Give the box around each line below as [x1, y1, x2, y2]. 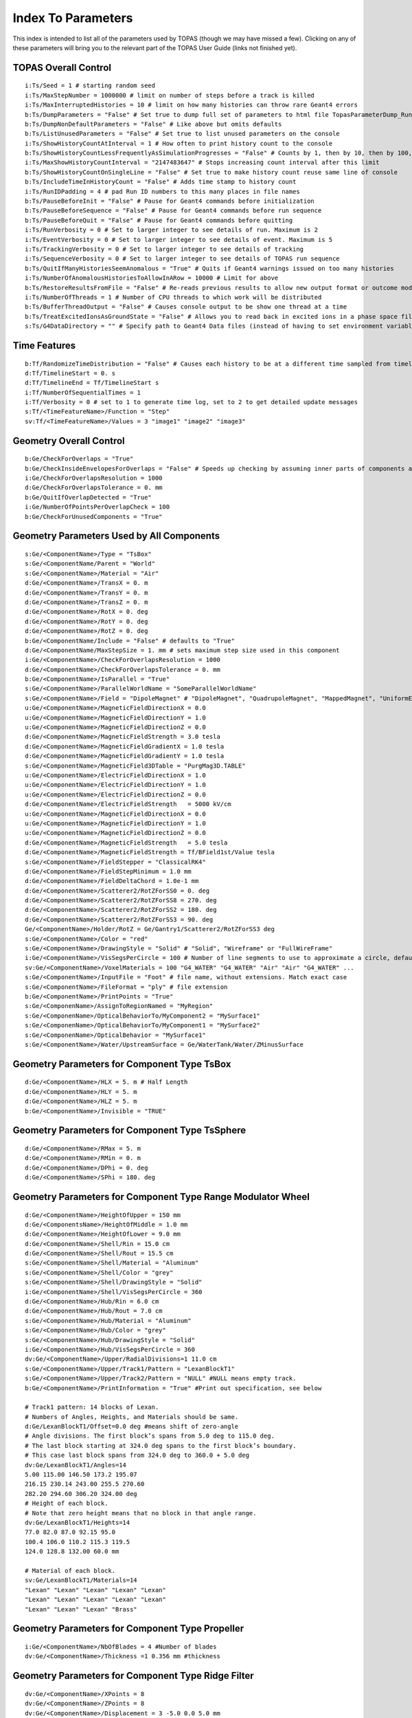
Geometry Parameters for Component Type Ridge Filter [12, 1670, 254, 1682]
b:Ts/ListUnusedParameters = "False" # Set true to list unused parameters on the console [25, 130, 340, 137]
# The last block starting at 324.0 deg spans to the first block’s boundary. [25, 1442, 297, 1449]
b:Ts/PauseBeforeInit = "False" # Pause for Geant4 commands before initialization [25, 197, 315, 205]
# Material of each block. [25, 1567, 116, 1574]
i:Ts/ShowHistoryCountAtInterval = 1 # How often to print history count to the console [25, 140, 333, 147]
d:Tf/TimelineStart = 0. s [25, 369, 116, 377]
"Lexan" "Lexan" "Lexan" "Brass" [25, 1605, 137, 1613]
